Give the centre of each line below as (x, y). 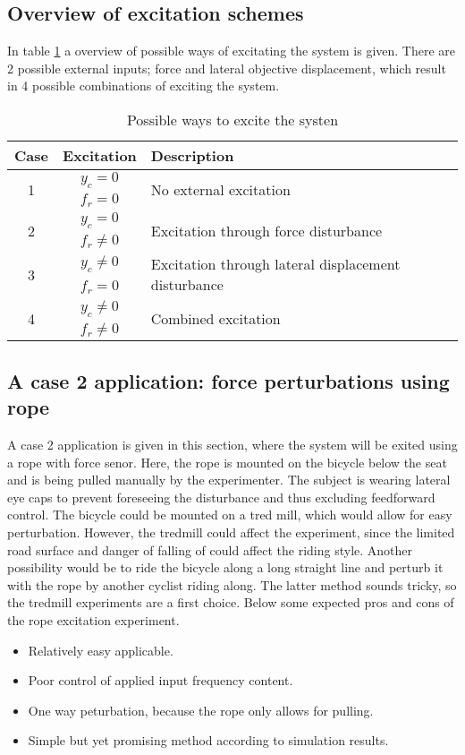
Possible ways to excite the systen (232, 119)
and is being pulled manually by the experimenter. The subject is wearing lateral (229, 480)
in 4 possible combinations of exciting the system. (144, 86)
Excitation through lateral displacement (275, 264)
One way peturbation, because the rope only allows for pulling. (201, 710)
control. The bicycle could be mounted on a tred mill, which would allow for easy (230, 515)
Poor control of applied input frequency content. (161, 680)
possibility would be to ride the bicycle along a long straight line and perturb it (225, 567)
